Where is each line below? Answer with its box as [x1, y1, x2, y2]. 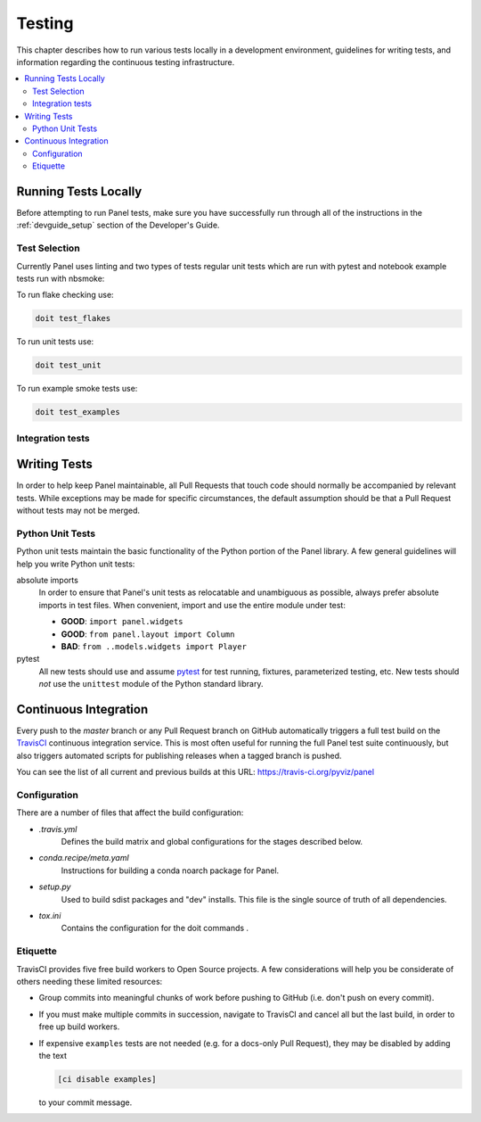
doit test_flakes [35, 313, 111, 324]
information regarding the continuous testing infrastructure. [16, 56, 235, 67]
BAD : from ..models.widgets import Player [61, 640, 247, 651]
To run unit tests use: [16, 336, 94, 347]
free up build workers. [38, 1021, 120, 1032]
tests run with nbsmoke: [16, 273, 105, 284]
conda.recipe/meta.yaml [38, 853, 129, 863]
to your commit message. [38, 1097, 133, 1108]
